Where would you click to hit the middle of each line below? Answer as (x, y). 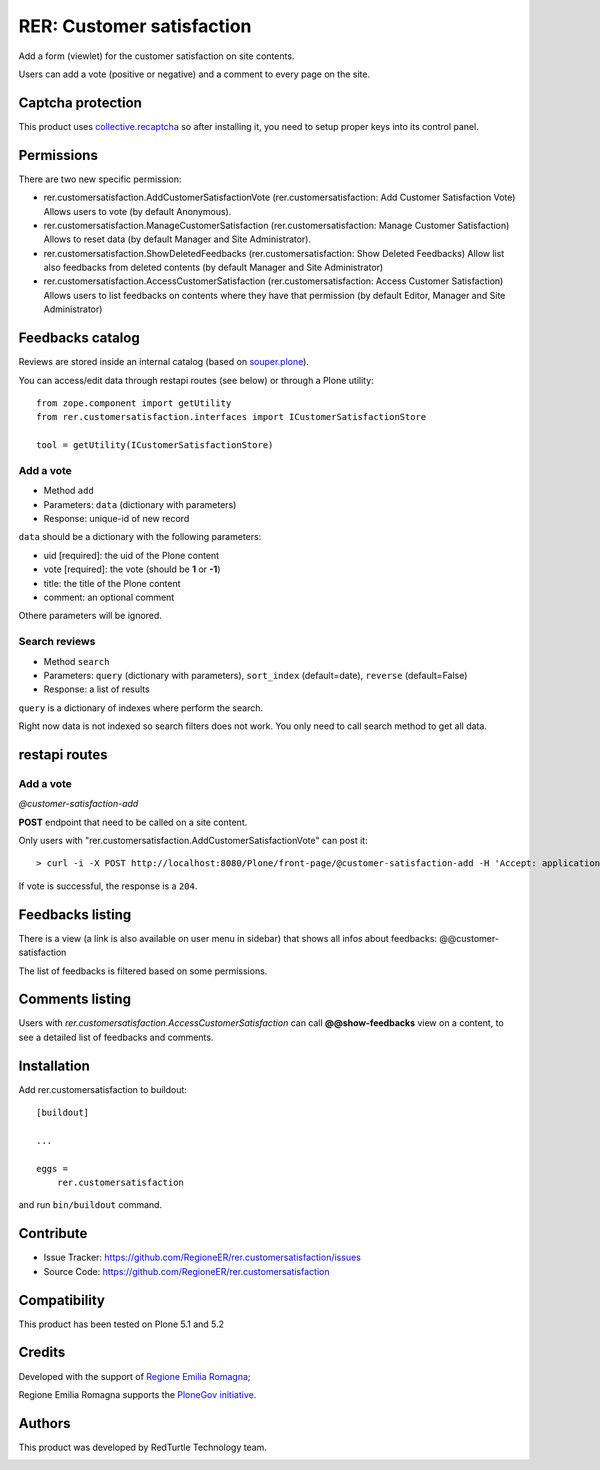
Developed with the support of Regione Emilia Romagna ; (134, 1376)
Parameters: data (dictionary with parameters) (140, 504)
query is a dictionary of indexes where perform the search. (141, 707)
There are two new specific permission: (100, 179)
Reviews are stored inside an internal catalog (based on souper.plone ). (164, 362)
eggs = (52, 1168)
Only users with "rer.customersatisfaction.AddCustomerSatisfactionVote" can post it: (193, 841)
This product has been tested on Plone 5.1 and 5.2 (121, 1324)
